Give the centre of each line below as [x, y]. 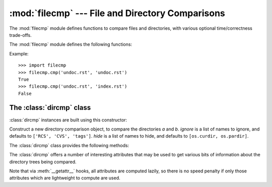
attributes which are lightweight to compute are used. [65, 178]
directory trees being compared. [43, 162]
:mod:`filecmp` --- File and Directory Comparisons [117, 13]
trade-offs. [21, 35]
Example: [19, 53]
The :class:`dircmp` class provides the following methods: [69, 145]
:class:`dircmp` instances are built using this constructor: [68, 120]
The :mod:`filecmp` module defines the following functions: [71, 44]
